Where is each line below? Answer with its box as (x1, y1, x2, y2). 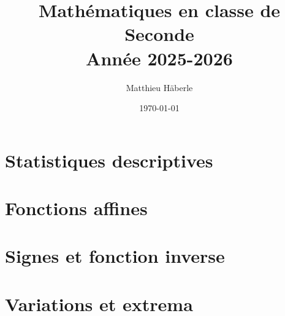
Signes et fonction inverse (5, 243, 225, 268)
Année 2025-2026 (86, 45, 233, 70)
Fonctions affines (5, 196, 148, 221)
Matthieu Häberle (126, 81, 193, 94)
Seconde (124, 21, 194, 46)
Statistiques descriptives (5, 147, 213, 172)
